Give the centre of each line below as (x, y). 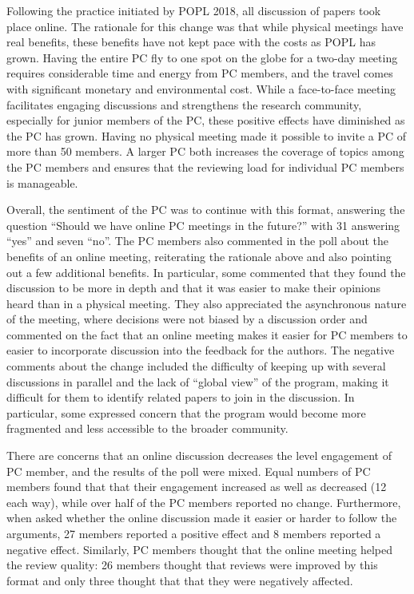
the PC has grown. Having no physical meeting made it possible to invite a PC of (207, 135)
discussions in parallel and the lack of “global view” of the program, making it (198, 381)
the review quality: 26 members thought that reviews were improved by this (192, 565)
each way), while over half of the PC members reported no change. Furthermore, (204, 502)
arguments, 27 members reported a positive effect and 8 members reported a (194, 533)
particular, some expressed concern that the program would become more (186, 412)
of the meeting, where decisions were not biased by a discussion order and (187, 319)
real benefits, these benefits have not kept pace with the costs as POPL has (191, 42)
